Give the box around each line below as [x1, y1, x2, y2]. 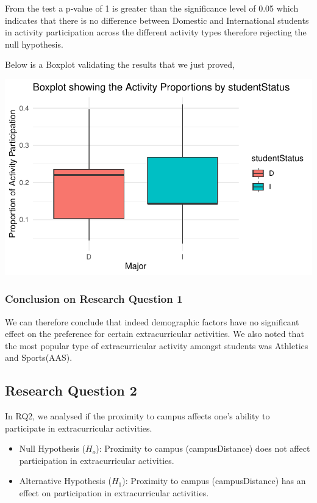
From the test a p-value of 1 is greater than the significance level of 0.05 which [5, 2, 299, 14]
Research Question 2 [5, 381, 137, 400]
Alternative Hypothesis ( [19, 474, 112, 487]
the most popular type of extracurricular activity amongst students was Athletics [5, 339, 308, 352]
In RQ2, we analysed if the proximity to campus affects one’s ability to [5, 410, 270, 422]
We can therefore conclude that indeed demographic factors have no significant [5, 315, 299, 328]
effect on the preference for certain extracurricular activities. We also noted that [5, 327, 304, 340]
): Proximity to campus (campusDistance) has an [122, 474, 306, 487]
